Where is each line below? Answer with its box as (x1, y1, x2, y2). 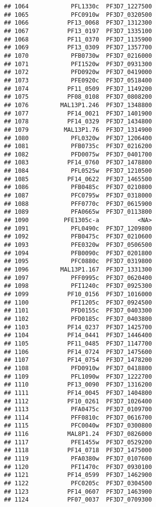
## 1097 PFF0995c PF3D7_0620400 (4, 274, 152, 281)
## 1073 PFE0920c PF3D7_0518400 (4, 77, 152, 84)
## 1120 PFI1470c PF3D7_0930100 (4, 463, 152, 470)
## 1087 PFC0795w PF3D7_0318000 (4, 192, 152, 199)
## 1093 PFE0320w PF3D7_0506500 (4, 241, 152, 249)
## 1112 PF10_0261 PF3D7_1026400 (4, 397, 152, 405)
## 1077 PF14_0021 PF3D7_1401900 (4, 110, 152, 117)
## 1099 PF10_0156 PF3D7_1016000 (4, 290, 152, 298)
